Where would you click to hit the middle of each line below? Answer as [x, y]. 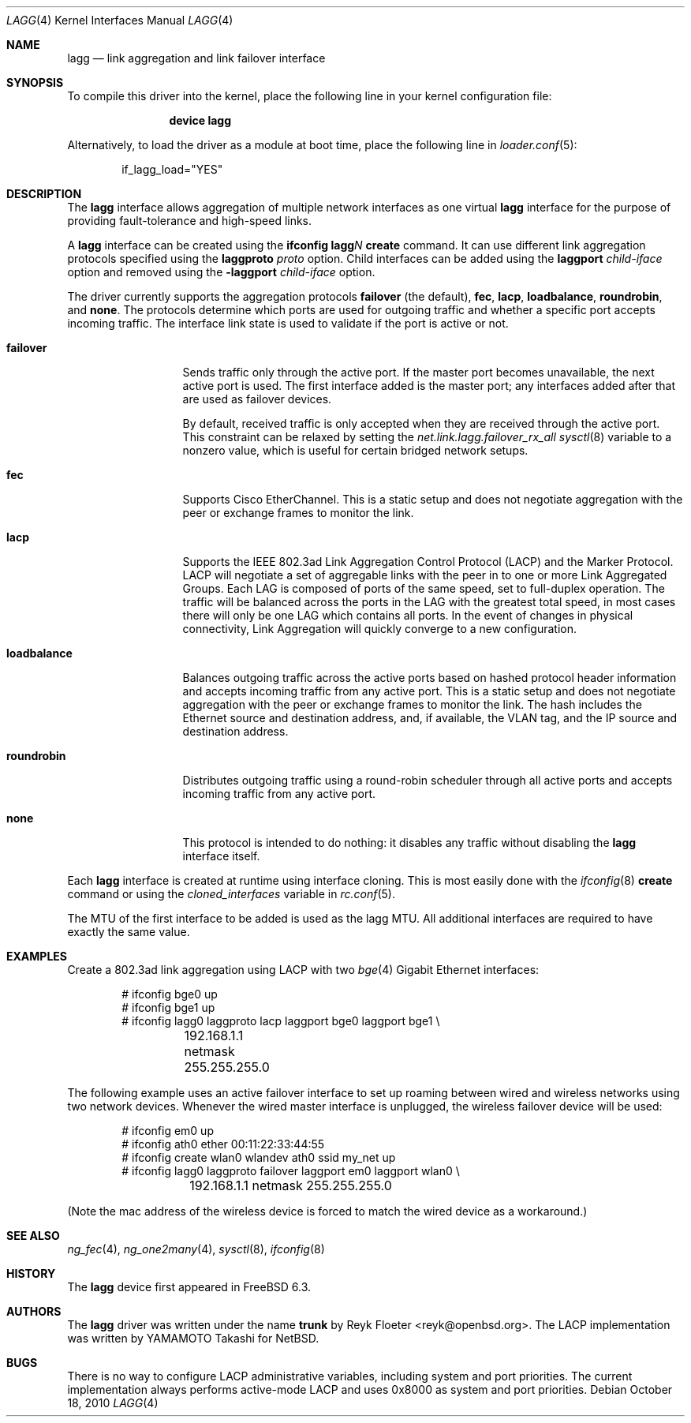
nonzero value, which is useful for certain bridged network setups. [355, 450]
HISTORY [31, 1273]
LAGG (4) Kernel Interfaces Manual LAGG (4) [120, 20]
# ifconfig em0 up [168, 1131]
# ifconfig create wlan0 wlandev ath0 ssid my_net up [259, 1157]
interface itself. [221, 856]
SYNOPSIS [35, 82]
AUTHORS [34, 1311]
